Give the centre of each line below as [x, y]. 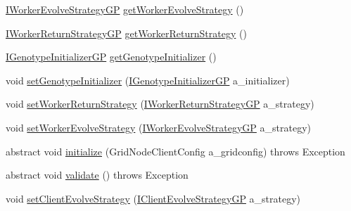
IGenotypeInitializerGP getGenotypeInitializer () [111, 57]
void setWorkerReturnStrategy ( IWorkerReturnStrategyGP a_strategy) [160, 104]
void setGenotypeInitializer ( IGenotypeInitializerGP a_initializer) [148, 80]
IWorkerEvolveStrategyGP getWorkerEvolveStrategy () [125, 9]
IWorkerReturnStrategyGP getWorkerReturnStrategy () [126, 33]
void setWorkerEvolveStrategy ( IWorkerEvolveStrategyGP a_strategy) [159, 127]
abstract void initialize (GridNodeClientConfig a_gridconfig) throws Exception [175, 151]
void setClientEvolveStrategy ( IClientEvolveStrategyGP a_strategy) [153, 198]
